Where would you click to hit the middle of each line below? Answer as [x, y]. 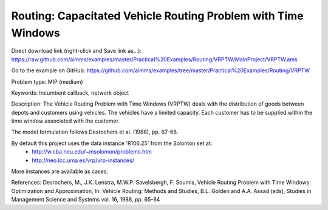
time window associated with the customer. [65, 121]
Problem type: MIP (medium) [47, 81]
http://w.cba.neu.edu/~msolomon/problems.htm [92, 152]
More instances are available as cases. [60, 171]
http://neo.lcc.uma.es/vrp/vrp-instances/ [83, 160]
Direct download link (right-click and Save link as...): [77, 51]
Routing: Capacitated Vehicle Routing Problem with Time [157, 16]
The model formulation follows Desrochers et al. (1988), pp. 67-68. [95, 132]
